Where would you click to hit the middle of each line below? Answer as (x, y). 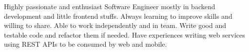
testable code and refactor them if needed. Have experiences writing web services (124, 34)
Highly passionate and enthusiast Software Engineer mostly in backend (110, 6)
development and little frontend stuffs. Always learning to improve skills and (118, 16)
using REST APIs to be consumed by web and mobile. (86, 44)
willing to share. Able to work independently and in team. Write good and (115, 25)
